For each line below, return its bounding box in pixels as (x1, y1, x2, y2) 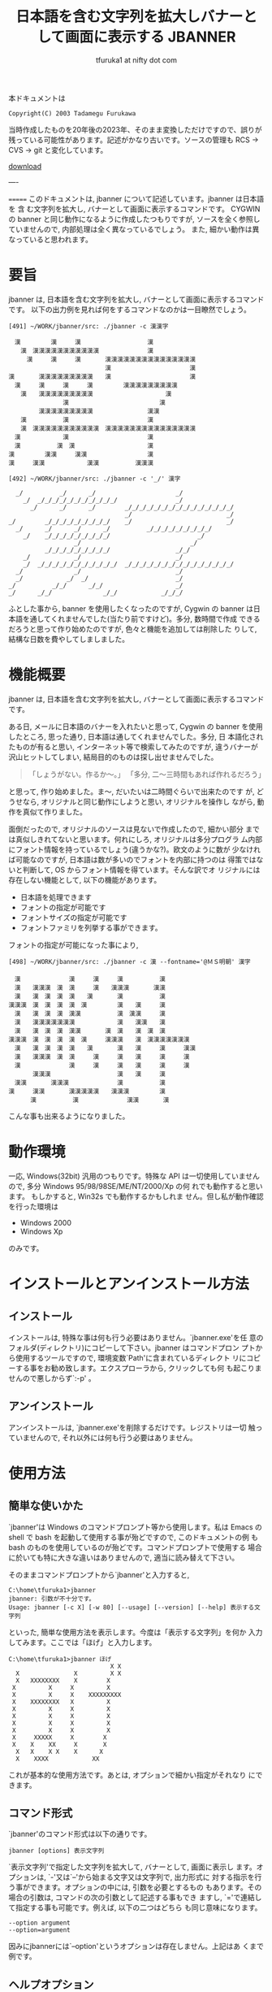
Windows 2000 (19, 1217, 71, 1227)
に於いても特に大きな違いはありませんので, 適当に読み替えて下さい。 (8, 1552, 240, 1562)
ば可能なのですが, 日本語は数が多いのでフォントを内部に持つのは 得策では (8, 854, 257, 864)
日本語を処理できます (19, 892, 92, 902)
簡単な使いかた (8, 1499, 84, 1512)
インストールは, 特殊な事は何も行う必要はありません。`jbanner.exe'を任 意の (8, 1332, 264, 1342)
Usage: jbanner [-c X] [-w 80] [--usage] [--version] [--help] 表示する (8, 1603, 255, 1612)
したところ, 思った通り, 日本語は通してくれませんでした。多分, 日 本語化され (8, 731, 264, 741)
